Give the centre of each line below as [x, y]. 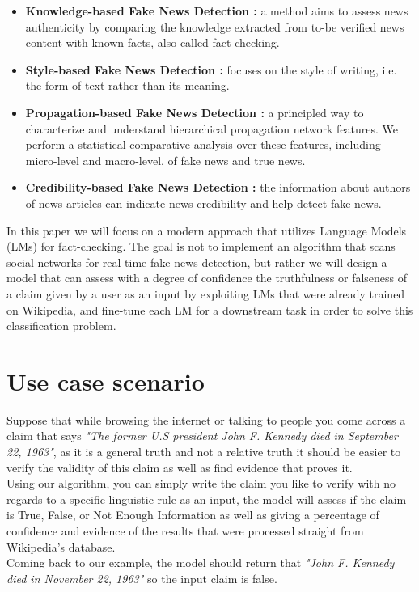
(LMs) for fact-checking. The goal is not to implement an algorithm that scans [201, 246]
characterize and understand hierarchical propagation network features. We [212, 128]
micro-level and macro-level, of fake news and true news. [165, 160]
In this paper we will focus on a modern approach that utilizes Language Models [207, 230]
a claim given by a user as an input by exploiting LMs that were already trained [206, 293]
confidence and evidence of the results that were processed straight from [185, 530]
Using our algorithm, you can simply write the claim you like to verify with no [201, 483]
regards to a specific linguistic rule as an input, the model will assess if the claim [207, 499]
